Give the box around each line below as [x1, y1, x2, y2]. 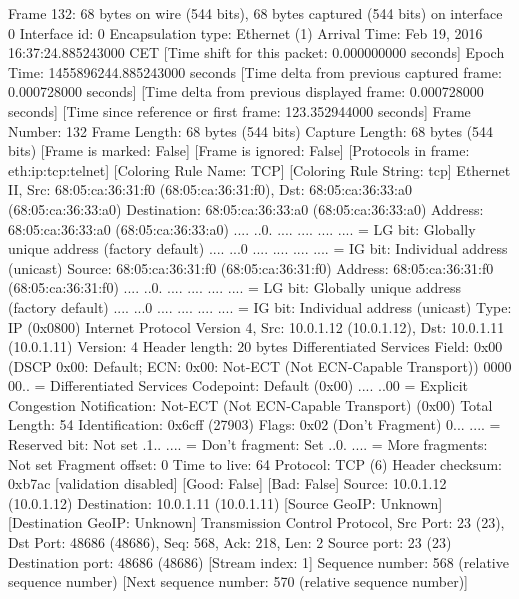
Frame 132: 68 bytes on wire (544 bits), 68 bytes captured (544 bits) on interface [8, 3, 503, 23]
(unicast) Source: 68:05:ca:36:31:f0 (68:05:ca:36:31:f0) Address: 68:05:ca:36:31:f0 [8, 257, 494, 278]
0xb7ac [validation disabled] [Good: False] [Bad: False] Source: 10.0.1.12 [8, 473, 447, 494]
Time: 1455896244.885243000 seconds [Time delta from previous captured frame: [8, 61, 502, 82]
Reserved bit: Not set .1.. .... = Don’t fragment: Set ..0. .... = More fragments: [8, 434, 488, 455]
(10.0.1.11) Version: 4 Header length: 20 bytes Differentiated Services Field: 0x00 [8, 336, 503, 357]
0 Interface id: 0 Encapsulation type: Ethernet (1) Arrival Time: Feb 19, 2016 [8, 22, 483, 43]
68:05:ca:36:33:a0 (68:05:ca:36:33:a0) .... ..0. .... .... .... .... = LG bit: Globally [8, 218, 476, 239]
